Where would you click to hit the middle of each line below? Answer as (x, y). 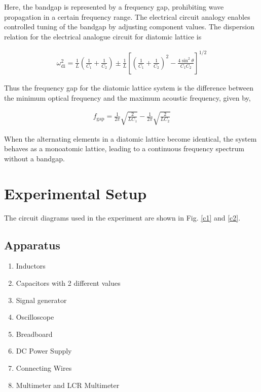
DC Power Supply (44, 351)
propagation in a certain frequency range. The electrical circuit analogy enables (127, 16)
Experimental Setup (76, 193)
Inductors (31, 266)
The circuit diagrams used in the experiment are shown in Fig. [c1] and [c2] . (122, 217)
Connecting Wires (44, 367)
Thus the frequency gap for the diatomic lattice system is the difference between (129, 87)
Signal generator (41, 300)
